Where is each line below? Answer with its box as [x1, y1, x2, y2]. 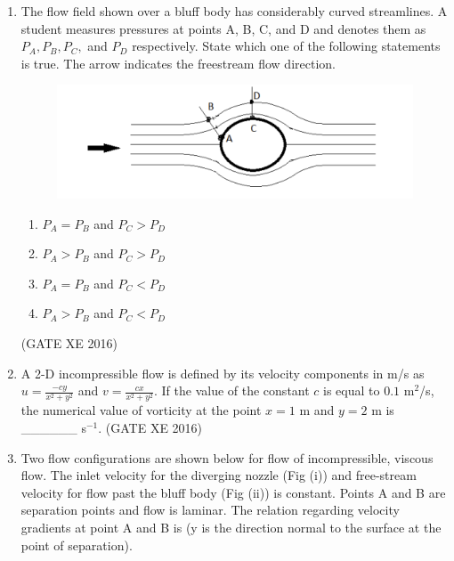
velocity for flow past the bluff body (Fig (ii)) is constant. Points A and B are [20, 483, 446, 501]
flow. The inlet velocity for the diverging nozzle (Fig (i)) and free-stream [20, 466, 417, 484]
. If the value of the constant [153, 381, 310, 400]
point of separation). [20, 535, 133, 554]
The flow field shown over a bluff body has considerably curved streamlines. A [20, 2, 448, 20]
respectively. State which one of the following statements [132, 37, 441, 55]
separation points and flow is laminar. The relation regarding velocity [20, 500, 400, 519]
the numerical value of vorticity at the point [20, 401, 262, 419]
